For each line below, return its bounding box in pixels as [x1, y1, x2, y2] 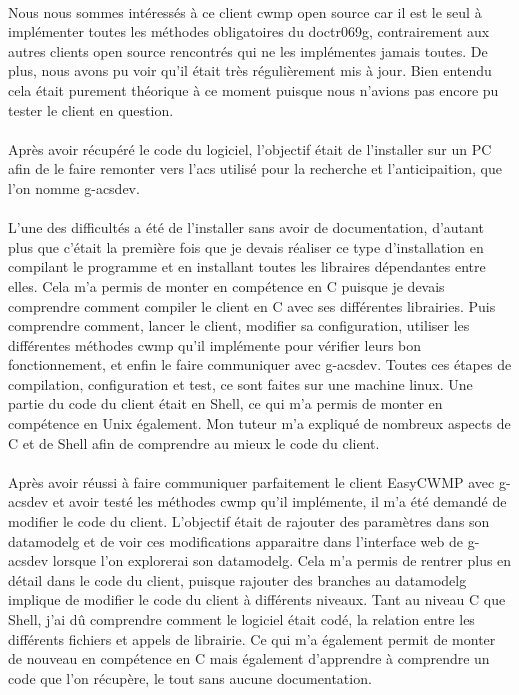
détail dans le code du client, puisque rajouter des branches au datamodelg [8, 569, 467, 590]
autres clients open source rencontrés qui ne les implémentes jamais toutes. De [8, 40, 488, 61]
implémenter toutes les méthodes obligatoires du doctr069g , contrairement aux [8, 21, 490, 42]
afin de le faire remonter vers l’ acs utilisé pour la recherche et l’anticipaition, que [8, 158, 503, 179]
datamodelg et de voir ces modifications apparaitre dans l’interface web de [8, 530, 463, 551]
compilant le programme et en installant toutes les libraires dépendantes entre [8, 256, 486, 277]
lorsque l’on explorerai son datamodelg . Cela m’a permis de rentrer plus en [52, 550, 512, 571]
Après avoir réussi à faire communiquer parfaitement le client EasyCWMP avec [8, 471, 495, 492]
